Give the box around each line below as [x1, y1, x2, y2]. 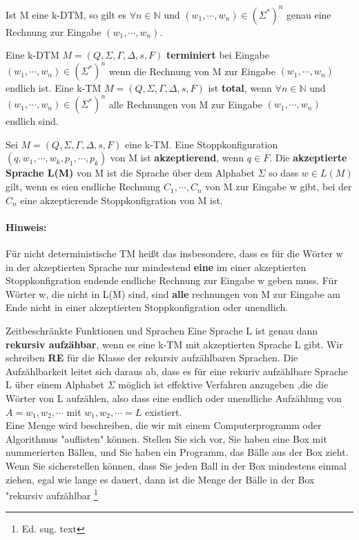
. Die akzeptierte [269, 150, 347, 165]
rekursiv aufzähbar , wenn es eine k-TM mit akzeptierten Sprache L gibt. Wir [6, 337, 343, 351]
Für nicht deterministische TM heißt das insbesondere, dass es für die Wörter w [6, 246, 343, 261]
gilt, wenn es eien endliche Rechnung [6, 179, 161, 194]
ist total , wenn [208, 81, 272, 95]
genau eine [287, 7, 331, 21]
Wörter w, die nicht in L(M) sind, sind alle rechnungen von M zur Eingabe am [6, 286, 340, 301]
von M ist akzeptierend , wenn [110, 150, 244, 165]
